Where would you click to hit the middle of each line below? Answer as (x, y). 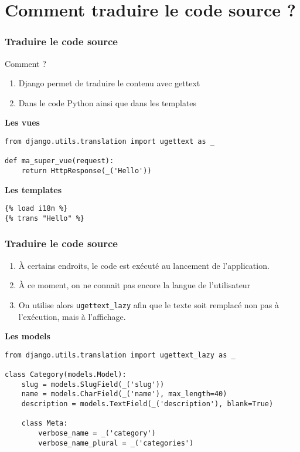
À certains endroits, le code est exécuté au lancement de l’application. (144, 265)
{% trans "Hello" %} (45, 218)
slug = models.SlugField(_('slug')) (93, 384)
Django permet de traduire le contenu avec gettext (109, 83)
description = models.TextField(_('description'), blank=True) (147, 404)
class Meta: (45, 424)
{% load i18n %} (36, 209)
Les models (28, 336)
